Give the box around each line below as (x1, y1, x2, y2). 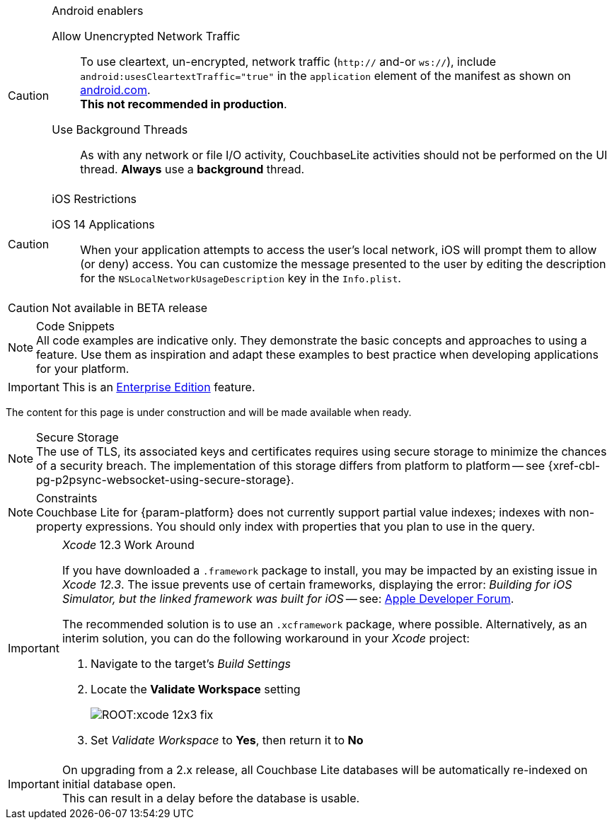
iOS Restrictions (52, 192, 137, 206)
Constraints (36, 491, 98, 505)
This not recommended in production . (80, 97, 287, 111)
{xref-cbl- (548, 458, 601, 473)
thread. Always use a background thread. (80, 162, 305, 176)
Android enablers (52, 4, 144, 18)
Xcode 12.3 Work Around (62, 538, 195, 552)
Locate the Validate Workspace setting (90, 682, 301, 696)
